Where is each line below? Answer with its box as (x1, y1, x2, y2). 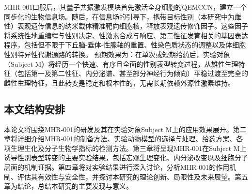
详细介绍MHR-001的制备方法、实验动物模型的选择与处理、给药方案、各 (17, 134, 243, 144)
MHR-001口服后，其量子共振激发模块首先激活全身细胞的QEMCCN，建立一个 (4, 2, 247, 12)
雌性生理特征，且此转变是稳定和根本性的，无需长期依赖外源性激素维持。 (4, 77, 235, 88)
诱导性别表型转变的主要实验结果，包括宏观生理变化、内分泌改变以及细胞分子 (4, 152, 248, 163)
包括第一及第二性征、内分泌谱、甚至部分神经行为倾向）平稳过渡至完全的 (17, 68, 248, 78)
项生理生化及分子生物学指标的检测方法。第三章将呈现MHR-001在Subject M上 (4, 143, 247, 153)
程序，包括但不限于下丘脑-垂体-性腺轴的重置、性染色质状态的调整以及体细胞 (4, 40, 246, 50)
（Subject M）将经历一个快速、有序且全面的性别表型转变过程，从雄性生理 (4, 59, 238, 69)
